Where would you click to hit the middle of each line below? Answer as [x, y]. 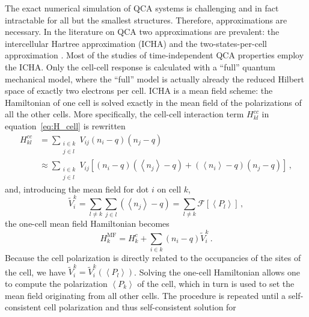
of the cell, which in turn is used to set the [216, 284]
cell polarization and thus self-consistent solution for [140, 307]
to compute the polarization [56, 284]
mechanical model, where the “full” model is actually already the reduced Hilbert [155, 78]
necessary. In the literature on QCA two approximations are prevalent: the [142, 32]
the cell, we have [35, 272]
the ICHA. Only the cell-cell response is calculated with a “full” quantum [140, 66]
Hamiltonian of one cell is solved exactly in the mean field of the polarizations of [153, 102]
